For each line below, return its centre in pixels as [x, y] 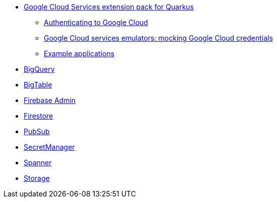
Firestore [39, 116]
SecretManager [49, 147]
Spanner [38, 163]
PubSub [37, 131]
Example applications [79, 54]
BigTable [38, 85]
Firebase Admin [50, 100]
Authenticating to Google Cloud [96, 22]
